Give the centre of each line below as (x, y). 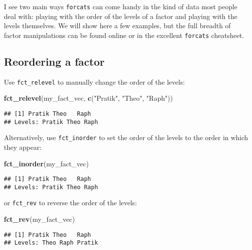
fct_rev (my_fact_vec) (39, 219)
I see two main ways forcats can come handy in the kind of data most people (121, 6)
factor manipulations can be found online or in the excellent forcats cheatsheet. (124, 35)
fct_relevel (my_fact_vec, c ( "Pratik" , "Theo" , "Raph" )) (89, 98)
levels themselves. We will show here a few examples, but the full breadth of (117, 26)
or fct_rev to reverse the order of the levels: (71, 203)
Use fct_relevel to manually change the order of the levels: (94, 81)
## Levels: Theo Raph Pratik (51, 243)
